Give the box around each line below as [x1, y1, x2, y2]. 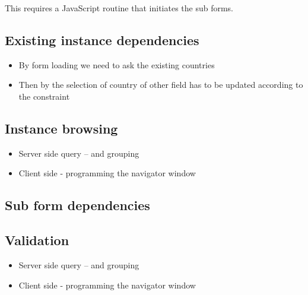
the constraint [18, 90, 70, 102]
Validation [5, 231, 69, 249]
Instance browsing [5, 119, 118, 137]
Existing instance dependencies [5, 30, 199, 49]
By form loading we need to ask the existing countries [18, 58, 215, 71]
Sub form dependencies [5, 196, 150, 214]
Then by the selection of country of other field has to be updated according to [18, 78, 303, 91]
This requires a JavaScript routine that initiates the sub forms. [5, 2, 234, 14]
